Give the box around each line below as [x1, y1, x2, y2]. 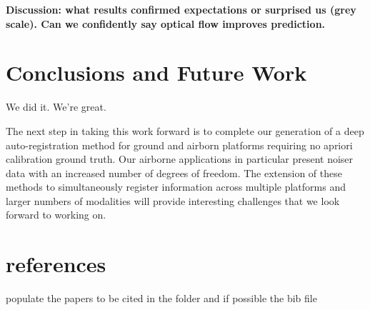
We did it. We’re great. [6, 99, 106, 114]
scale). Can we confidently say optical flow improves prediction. [6, 16, 326, 31]
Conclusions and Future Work [6, 58, 307, 87]
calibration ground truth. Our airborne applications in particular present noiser [6, 151, 354, 166]
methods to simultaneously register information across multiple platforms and [6, 179, 346, 194]
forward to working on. [6, 207, 106, 222]
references [6, 249, 106, 279]
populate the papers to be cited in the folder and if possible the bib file [6, 291, 317, 306]
